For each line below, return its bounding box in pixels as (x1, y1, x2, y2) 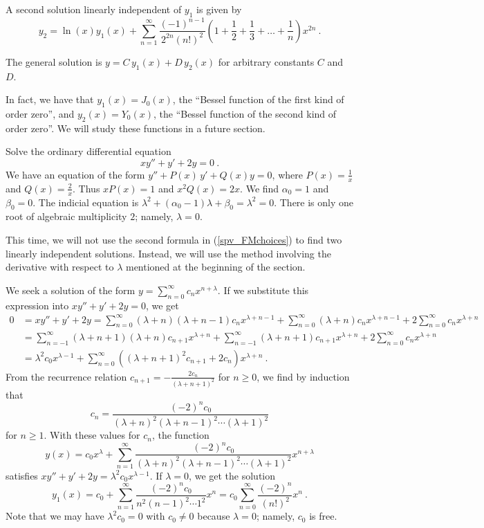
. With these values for (44, 428, 140, 442)
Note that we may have (6, 509, 104, 523)
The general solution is (6, 54, 102, 69)
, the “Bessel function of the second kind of (153, 106, 337, 120)
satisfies (6, 468, 38, 482)
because (197, 509, 230, 523)
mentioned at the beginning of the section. (125, 260, 306, 274)
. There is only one (274, 194, 354, 209)
